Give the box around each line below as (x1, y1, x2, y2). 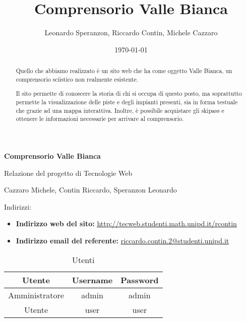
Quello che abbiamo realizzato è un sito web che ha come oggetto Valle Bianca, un (16, 67, 232, 75)
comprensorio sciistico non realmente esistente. (16, 75, 138, 83)
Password (120, 274, 159, 286)
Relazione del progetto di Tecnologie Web (4, 167, 133, 178)
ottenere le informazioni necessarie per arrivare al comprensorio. (16, 114, 184, 123)
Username (72, 274, 113, 286)
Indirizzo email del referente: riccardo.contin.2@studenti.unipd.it (16, 235, 229, 245)
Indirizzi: (4, 201, 32, 212)
